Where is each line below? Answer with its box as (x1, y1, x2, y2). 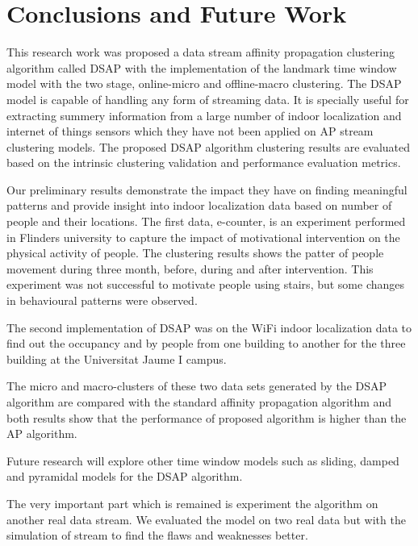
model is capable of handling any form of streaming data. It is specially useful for (6, 90, 409, 107)
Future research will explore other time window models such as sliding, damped (6, 452, 399, 469)
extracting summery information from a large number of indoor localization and (6, 106, 402, 123)
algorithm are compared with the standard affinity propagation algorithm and (6, 394, 392, 410)
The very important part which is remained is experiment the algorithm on (6, 494, 378, 511)
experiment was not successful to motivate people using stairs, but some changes (6, 276, 405, 293)
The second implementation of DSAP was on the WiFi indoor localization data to (6, 319, 412, 336)
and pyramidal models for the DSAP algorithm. (6, 468, 243, 485)
